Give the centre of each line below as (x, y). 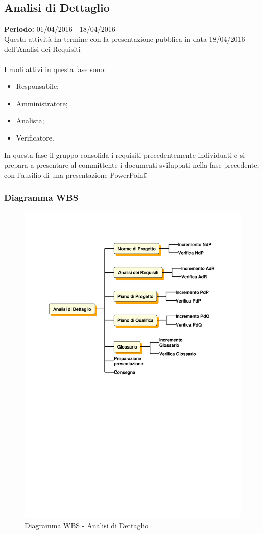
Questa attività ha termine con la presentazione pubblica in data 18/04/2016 (125, 39)
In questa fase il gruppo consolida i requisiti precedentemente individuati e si (125, 155)
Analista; (30, 120)
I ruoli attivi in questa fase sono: (55, 69)
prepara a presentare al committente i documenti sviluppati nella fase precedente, (132, 165)
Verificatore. (35, 137)
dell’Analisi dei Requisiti (42, 49)
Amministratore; (42, 103)
